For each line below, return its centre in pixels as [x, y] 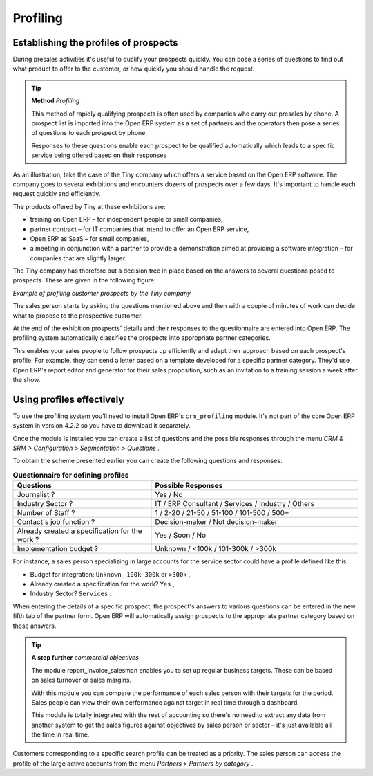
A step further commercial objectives [85, 658]
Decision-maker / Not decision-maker [216, 522]
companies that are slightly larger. [78, 258]
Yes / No [169, 495]
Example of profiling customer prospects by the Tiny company [102, 293]
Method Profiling [56, 101]
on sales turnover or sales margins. [82, 680]
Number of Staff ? [46, 513]
